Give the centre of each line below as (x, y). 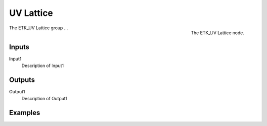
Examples (25, 113)
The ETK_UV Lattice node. (218, 33)
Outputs (22, 80)
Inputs (19, 47)
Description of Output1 (44, 99)
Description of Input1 (43, 66)
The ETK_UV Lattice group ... (39, 28)
